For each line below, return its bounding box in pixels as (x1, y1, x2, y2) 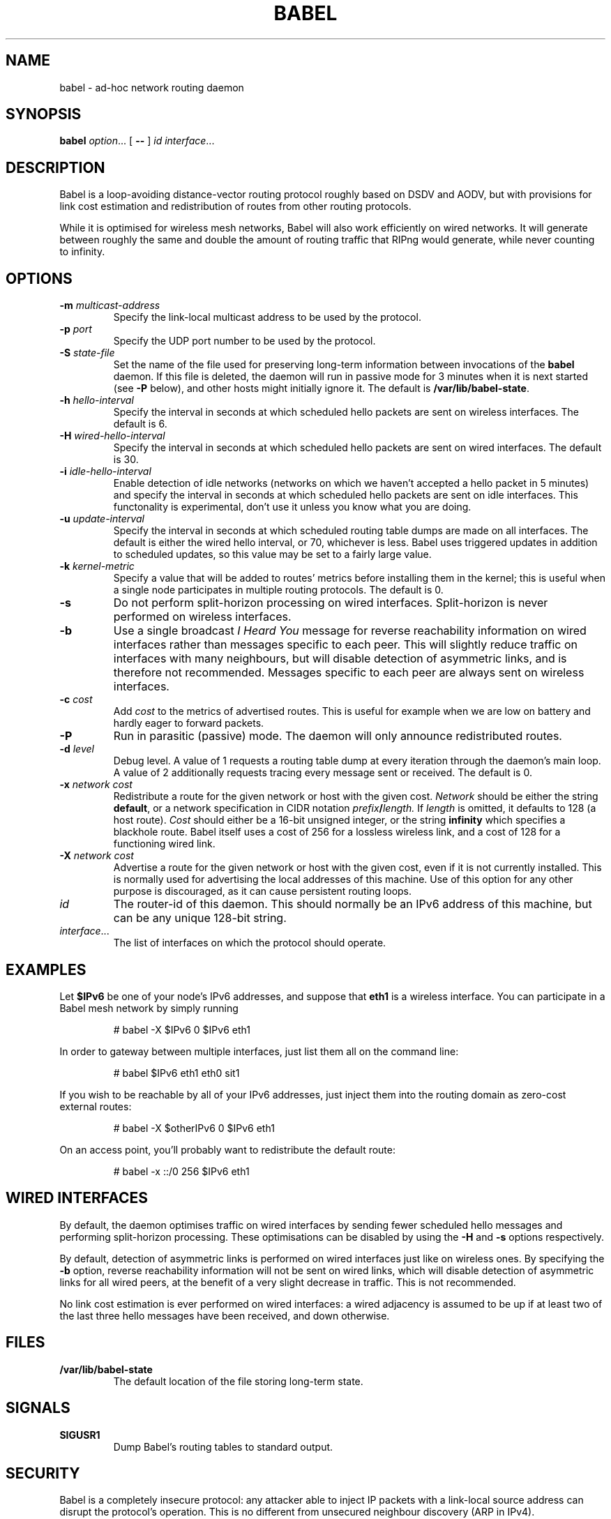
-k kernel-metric (59, 560, 135, 573)
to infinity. (59, 245, 105, 258)
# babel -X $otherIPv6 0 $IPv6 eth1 (113, 1121, 275, 1134)
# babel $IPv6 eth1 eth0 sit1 (113, 1066, 240, 1079)
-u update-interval (59, 513, 144, 525)
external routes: (59, 1100, 132, 1112)
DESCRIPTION (6, 158, 105, 176)
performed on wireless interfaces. (113, 610, 292, 624)
